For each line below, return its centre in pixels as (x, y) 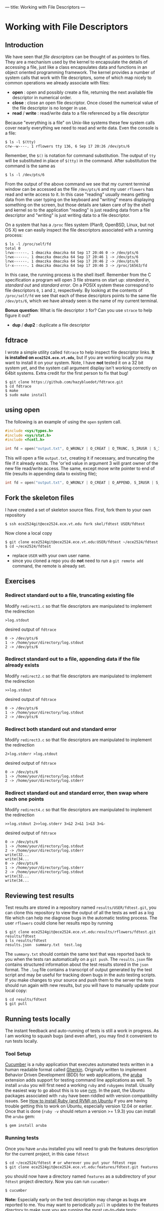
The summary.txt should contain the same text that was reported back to (78, 954)
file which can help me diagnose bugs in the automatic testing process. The (81, 918)
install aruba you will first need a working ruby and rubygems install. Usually (80, 1085)
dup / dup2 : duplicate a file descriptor (51, 325)
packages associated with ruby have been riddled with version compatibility (81, 1096)
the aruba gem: (20, 1117)
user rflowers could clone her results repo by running (59, 923)
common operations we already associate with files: (57, 83)
